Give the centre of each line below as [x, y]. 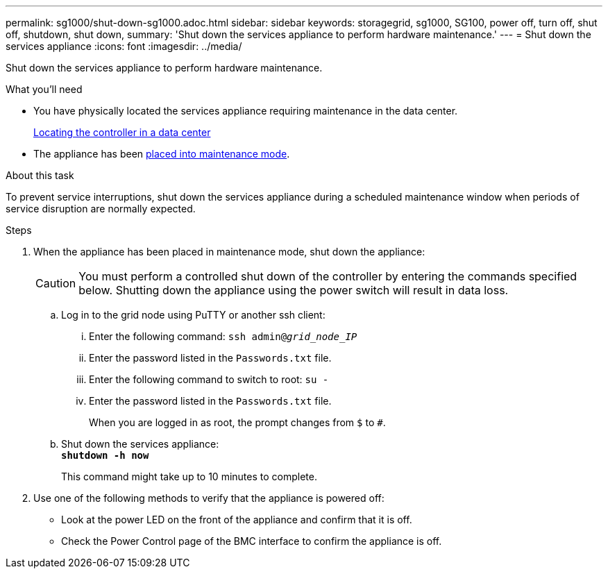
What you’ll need [44, 89]
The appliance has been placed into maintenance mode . [162, 154]
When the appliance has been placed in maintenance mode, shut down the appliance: [229, 252]
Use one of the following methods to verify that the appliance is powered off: [209, 498]
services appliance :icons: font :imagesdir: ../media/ [124, 46]
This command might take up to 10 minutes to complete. [189, 476]
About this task [40, 175]
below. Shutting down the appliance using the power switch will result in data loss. [294, 290]
